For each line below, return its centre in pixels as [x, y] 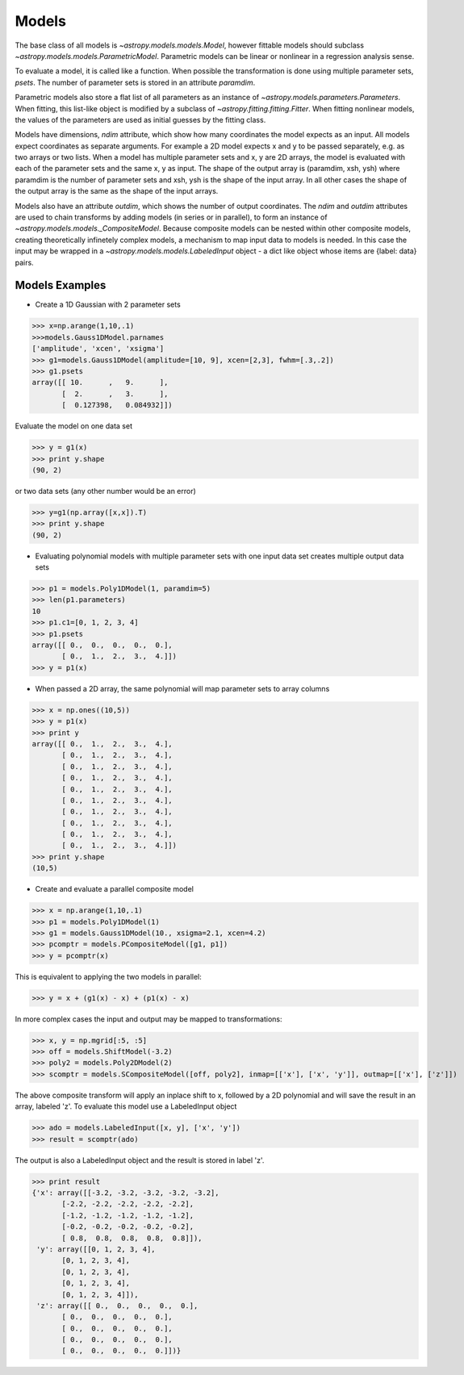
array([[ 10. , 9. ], [100, 382]
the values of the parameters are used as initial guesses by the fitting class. [140, 119]
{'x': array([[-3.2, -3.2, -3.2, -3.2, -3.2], [125, 1193]
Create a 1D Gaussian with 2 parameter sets [108, 305]
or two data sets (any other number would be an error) [106, 491]
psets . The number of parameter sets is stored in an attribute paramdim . [135, 82]
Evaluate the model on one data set [74, 426]
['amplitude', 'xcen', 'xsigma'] [98, 349]
